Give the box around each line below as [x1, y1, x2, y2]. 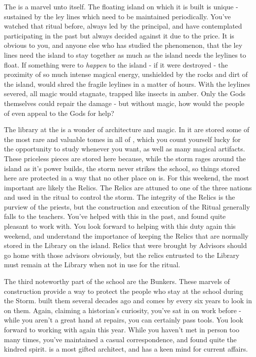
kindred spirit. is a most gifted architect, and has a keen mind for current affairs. [4, 344, 248, 354]
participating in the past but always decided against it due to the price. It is [4, 30, 234, 40]
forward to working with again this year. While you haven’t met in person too [4, 324, 239, 334]
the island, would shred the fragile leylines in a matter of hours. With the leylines [4, 78, 250, 89]
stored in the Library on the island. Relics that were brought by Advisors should [4, 240, 247, 250]
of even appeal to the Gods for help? [4, 107, 114, 118]
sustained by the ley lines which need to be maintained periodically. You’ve [4, 11, 231, 21]
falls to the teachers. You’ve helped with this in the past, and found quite [4, 211, 226, 221]
